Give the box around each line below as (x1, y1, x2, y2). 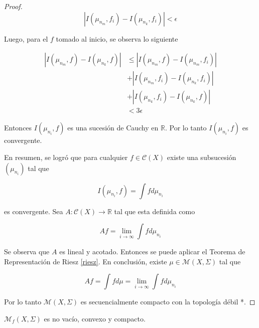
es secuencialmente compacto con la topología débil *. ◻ (80, 296, 255, 307)
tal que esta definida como (114, 206, 195, 216)
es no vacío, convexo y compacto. (44, 313, 146, 323)
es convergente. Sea (4, 206, 63, 216)
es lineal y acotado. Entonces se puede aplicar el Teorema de (59, 246, 245, 257)
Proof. (4, 1, 23, 11)
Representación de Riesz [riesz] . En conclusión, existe (4, 256, 167, 266)
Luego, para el (4, 33, 48, 44)
